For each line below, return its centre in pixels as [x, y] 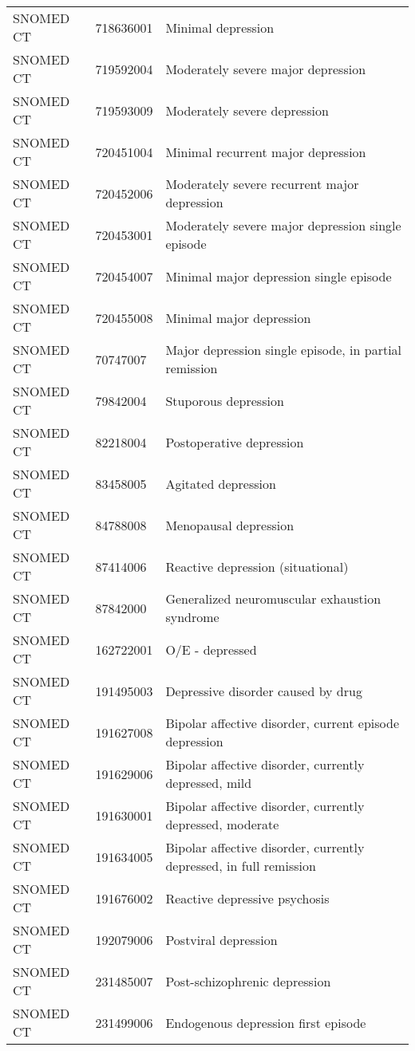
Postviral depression [221, 939]
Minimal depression [220, 27]
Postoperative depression [235, 442]
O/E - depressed [211, 649]
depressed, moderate [222, 824]
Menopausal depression [230, 525]
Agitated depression [221, 483]
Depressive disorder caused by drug [264, 691]
